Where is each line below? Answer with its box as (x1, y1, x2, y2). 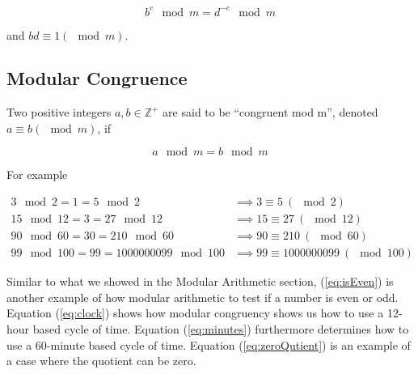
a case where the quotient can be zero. (6, 352, 196, 369)
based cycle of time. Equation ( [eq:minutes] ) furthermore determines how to (32, 320, 409, 337)
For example (6, 166, 68, 183)
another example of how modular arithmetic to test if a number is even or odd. (6, 288, 399, 305)
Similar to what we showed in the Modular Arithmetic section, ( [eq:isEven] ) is (6, 273, 394, 290)
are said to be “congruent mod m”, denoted (163, 104, 378, 121)
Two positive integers (6, 104, 112, 121)
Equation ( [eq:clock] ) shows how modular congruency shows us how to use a (6, 304, 384, 321)
